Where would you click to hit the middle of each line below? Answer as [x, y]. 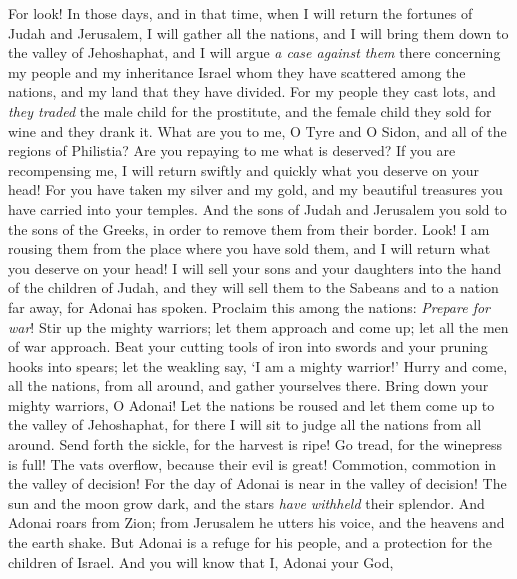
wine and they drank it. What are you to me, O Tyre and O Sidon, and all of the [257, 130]
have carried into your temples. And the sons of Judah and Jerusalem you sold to [257, 208]
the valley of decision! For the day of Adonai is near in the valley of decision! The [257, 483]
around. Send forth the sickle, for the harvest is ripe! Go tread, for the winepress [255, 444]
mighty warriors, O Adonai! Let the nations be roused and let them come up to [251, 404]
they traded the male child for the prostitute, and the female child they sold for [250, 110]
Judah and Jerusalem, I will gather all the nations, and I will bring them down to [258, 32]
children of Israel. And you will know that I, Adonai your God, [201, 561]
